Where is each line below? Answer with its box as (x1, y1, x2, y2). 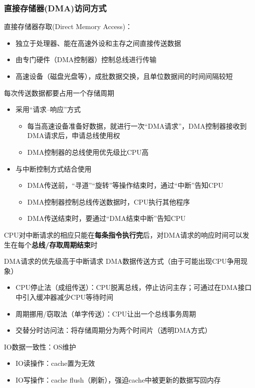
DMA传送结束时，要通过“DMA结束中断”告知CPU (27, 213, 186, 223)
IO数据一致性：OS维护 (4, 341, 76, 352)
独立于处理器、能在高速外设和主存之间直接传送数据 (15, 37, 181, 48)
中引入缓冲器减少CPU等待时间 (15, 291, 113, 302)
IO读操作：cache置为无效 (15, 358, 95, 368)
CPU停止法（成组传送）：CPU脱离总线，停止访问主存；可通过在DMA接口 (15, 282, 252, 292)
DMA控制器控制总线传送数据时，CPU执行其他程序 (27, 196, 190, 207)
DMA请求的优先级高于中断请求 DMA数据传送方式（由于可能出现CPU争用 (4, 256, 241, 266)
